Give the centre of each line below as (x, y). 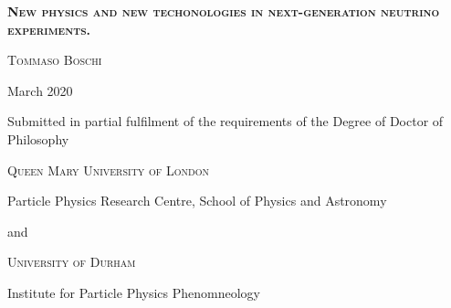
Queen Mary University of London (108, 170)
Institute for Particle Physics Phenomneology (134, 292)
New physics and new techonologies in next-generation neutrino (224, 11)
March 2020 (40, 90)
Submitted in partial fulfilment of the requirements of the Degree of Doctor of (225, 121)
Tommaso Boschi (55, 60)
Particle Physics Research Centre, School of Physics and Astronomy (197, 201)
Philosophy (38, 138)
